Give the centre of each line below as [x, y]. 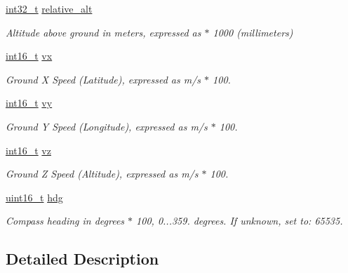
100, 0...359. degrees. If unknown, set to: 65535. [240, 221]
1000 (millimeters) [253, 32]
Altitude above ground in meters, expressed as [103, 32]
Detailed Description [82, 259]
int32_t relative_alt [49, 8]
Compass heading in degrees [65, 221]
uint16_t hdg [34, 197]
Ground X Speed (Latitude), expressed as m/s [103, 79]
